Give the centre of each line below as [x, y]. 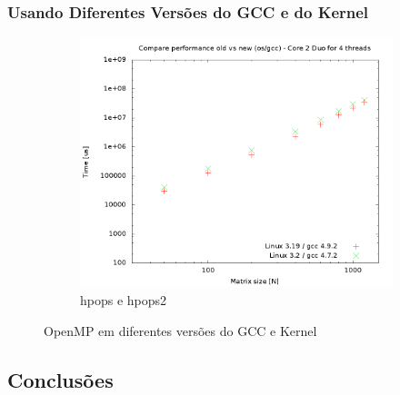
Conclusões [60, 379]
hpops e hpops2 [124, 300]
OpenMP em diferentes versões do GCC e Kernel [180, 330]
